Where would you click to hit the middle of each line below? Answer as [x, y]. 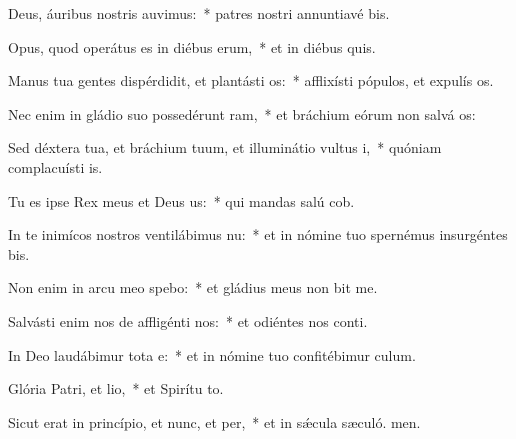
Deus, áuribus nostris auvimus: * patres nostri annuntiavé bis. [199, 13]
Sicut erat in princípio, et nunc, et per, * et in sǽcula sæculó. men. [214, 421]
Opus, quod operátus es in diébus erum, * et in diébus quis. [192, 46]
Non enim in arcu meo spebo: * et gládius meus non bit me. [193, 287]
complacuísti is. [55, 166]
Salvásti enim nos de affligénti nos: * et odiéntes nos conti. [188, 320]
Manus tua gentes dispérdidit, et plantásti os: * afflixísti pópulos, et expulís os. [251, 80]
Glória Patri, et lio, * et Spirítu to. [116, 388]
